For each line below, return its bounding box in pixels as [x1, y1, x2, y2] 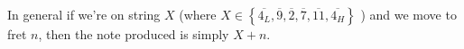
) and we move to [360, 5, 457, 23]
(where [179, 5, 217, 23]
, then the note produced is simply [38, 25, 229, 43]
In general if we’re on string [7, 5, 161, 23]
